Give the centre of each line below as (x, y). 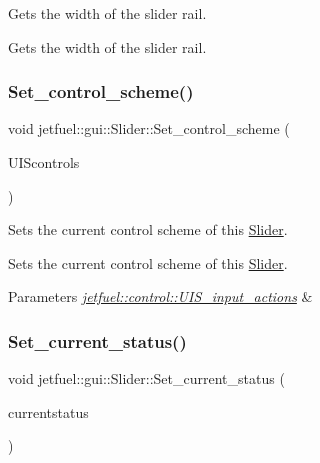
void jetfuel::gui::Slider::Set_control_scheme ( (149, 128)
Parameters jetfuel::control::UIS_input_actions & (160, 296)
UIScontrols (44, 162)
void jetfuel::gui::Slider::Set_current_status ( (146, 378)
